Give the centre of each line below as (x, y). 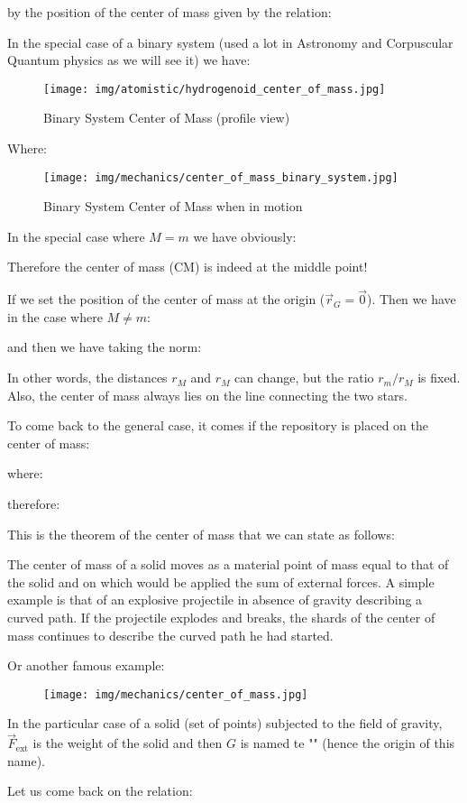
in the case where (55, 316)
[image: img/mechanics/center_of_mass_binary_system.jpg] (221, 177)
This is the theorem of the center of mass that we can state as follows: (201, 534)
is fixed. (439, 378)
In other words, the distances (87, 378)
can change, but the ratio (304, 378)
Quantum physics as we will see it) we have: (129, 60)
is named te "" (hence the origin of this (348, 743)
